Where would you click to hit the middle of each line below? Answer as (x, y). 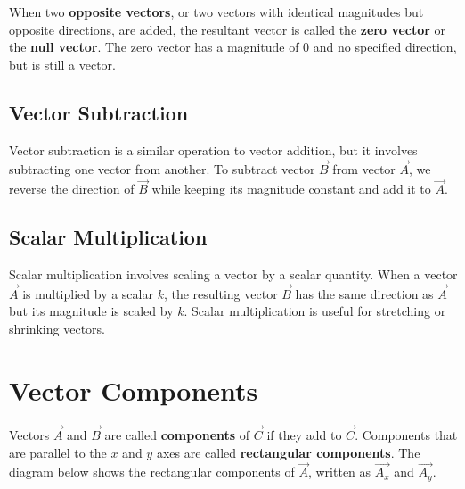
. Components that (406, 434)
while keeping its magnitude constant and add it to (291, 189)
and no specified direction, (385, 47)
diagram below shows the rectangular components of (152, 472)
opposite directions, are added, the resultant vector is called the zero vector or (228, 29)
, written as (339, 472)
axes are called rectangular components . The (288, 452)
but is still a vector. (62, 64)
